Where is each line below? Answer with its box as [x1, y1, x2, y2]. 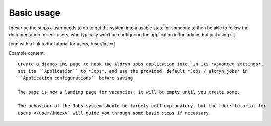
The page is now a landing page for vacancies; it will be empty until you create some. [18, 89, 240, 95]
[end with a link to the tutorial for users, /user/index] [9, 41, 115, 47]
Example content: [9, 50, 45, 56]
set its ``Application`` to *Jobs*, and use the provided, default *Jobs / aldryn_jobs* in [18, 68, 248, 74]
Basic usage [9, 7, 60, 18]
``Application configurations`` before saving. [18, 75, 136, 81]
